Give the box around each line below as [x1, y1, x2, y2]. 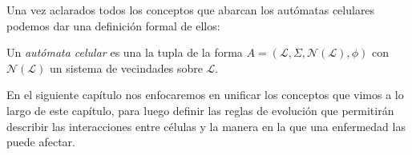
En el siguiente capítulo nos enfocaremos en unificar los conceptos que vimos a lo [6, 86, 404, 103]
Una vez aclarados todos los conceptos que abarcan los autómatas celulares [6, 2, 375, 18]
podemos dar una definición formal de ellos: [6, 17, 220, 34]
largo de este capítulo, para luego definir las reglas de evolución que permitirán [6, 101, 394, 118]
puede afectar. [6, 133, 75, 150]
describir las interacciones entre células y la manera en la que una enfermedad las [6, 117, 406, 134]
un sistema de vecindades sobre [50, 59, 203, 76]
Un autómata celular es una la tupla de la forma [6, 44, 243, 61]
